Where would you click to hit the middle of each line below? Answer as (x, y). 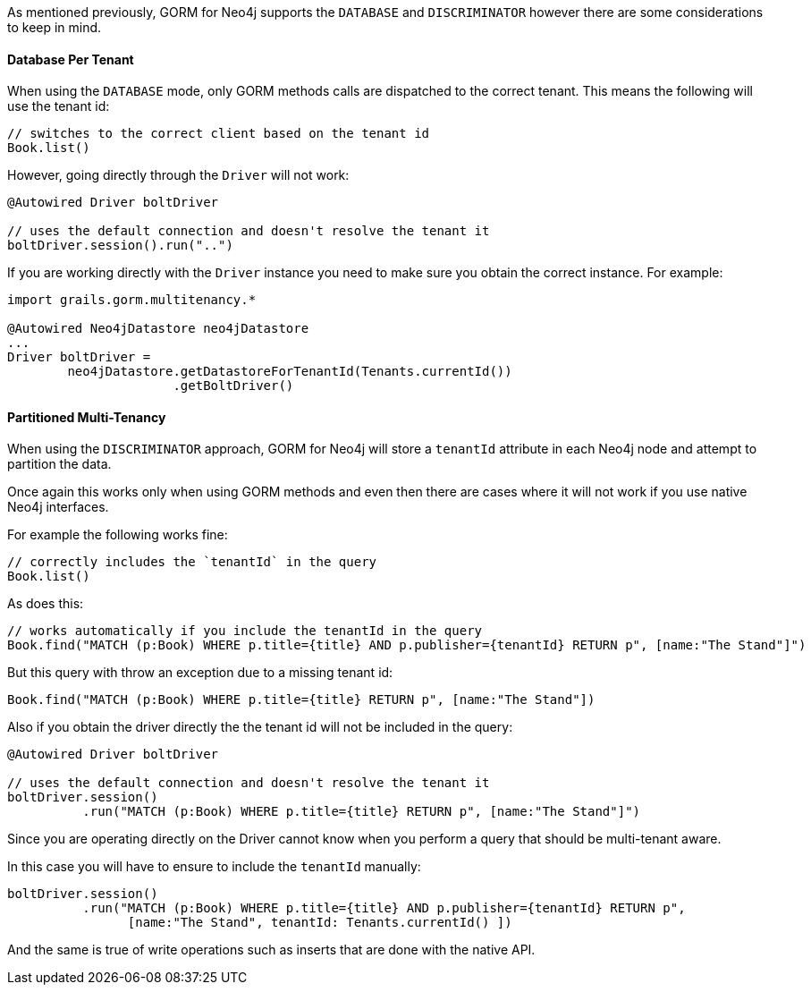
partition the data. (59, 464)
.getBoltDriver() (233, 386)
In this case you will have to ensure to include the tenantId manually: (214, 867)
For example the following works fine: (118, 535)
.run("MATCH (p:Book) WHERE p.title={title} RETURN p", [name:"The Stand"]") (362, 812)
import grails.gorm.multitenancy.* (132, 300)
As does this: (46, 604)
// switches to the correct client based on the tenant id (219, 134)
